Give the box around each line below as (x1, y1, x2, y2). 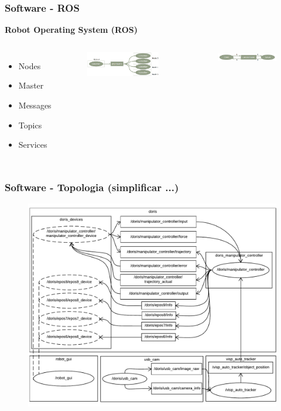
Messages (18, 99, 52, 111)
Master (18, 79, 44, 91)
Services (18, 138, 47, 151)
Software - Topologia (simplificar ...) (5, 179, 179, 194)
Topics (18, 118, 42, 131)
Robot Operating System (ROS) (5, 23, 138, 36)
